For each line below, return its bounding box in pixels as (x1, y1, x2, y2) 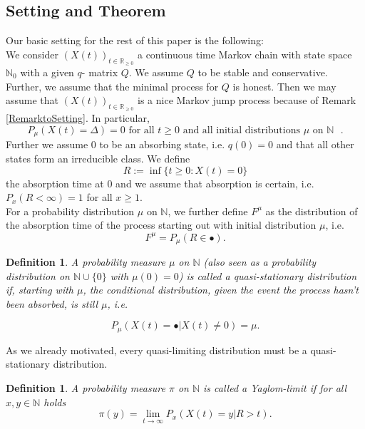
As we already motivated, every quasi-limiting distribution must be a (6, 342, 307, 357)
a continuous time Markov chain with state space (137, 46, 352, 61)
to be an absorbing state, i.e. (99, 137, 225, 152)
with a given (20, 65, 74, 79)
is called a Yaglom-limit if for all (203, 380, 347, 395)
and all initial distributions (182, 125, 300, 135)
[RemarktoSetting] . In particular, (6, 110, 150, 125)
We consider (6, 46, 59, 61)
